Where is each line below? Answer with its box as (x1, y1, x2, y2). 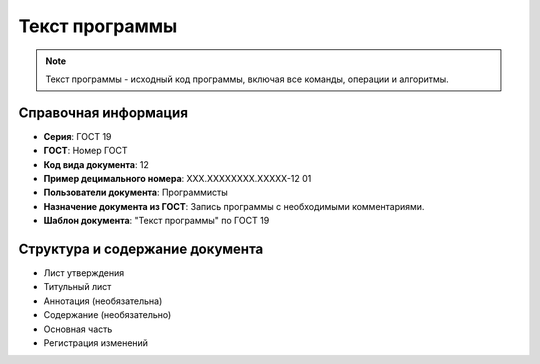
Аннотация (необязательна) (43, 295, 163, 307)
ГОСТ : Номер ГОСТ (43, 145, 129, 157)
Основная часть (43, 323, 113, 335)
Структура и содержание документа (18, 241, 264, 257)
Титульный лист (43, 281, 112, 293)
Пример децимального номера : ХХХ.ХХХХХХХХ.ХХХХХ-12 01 (43, 173, 312, 185)
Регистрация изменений (43, 337, 149, 349)
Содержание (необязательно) (43, 309, 172, 321)
